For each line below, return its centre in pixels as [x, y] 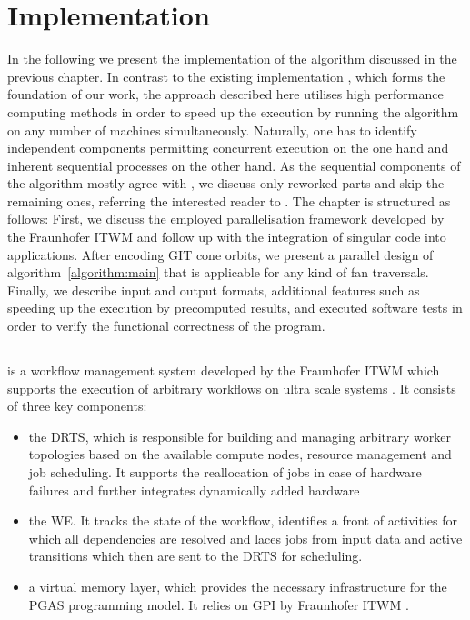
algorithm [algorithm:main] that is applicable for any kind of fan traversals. [218, 272]
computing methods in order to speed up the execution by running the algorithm [233, 111]
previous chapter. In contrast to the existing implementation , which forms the [226, 76]
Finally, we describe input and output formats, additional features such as [214, 290]
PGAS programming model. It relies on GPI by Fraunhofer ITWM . [219, 604]
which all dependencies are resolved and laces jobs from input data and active [245, 538]
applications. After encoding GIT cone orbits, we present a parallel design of [220, 254]
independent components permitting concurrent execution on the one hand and [228, 148]
